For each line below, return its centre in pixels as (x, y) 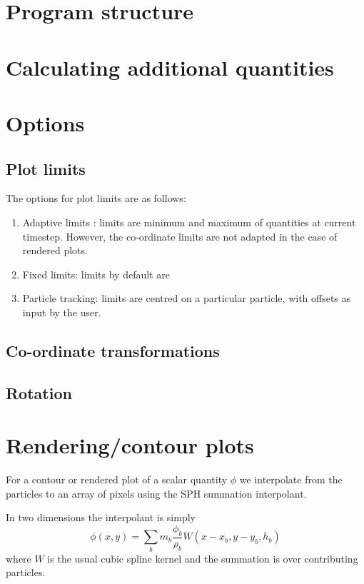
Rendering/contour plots (130, 445)
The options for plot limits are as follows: (96, 198)
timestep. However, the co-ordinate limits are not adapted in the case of (180, 236)
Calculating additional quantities (170, 67)
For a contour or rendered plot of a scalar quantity (117, 479)
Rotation (39, 392)
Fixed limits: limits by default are (96, 274)
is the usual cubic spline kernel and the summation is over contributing (203, 558)
